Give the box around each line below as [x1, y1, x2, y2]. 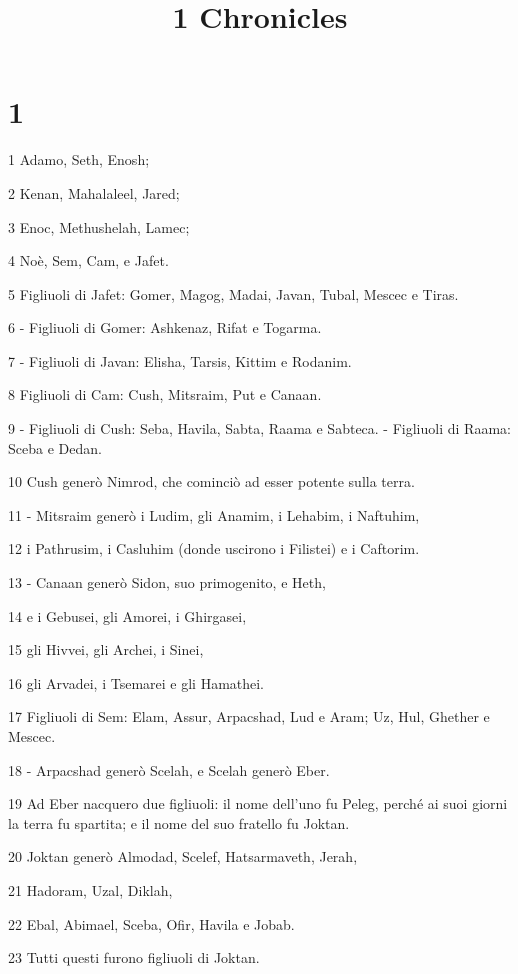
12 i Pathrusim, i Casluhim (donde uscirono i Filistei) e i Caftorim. [8, 538, 420, 559]
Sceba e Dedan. [8, 437, 102, 458]
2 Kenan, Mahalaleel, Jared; [8, 182, 180, 203]
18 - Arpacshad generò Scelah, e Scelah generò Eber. [8, 759, 330, 780]
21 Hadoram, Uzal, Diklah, [8, 879, 173, 900]
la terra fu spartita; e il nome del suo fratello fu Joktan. [8, 812, 350, 833]
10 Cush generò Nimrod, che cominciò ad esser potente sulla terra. [8, 471, 415, 492]
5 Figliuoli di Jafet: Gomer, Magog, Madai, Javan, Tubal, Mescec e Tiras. [8, 283, 459, 304]
